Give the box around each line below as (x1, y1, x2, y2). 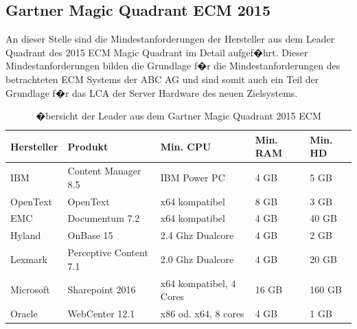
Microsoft (10, 282, 50, 297)
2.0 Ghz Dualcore (160, 251, 234, 266)
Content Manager (67, 163, 141, 178)
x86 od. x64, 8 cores (160, 306, 244, 321)
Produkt (67, 139, 108, 153)
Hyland (10, 228, 41, 242)
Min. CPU (160, 139, 211, 153)
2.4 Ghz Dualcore (160, 228, 234, 242)
